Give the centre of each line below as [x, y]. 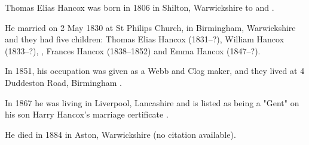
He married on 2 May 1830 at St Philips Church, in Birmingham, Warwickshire [150, 27]
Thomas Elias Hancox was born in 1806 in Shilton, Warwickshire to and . [140, 7]
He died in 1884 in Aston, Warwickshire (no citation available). [120, 134]
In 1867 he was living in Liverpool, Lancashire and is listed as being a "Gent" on [152, 102]
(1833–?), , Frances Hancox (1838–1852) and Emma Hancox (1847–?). [133, 50]
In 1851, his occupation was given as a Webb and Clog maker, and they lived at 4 [155, 71]
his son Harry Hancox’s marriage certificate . [87, 114]
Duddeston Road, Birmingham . [63, 82]
